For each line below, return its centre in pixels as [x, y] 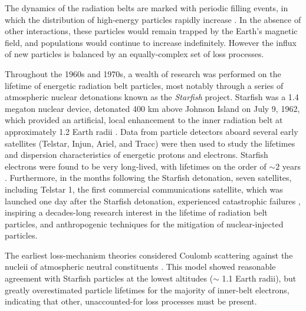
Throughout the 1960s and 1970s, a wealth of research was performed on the [143, 73]
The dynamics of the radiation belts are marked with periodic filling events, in [147, 8]
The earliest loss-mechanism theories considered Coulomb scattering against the [149, 255]
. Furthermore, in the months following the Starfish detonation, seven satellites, [148, 178]
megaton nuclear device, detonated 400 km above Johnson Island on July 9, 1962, [152, 108]
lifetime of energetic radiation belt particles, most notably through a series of [144, 85]
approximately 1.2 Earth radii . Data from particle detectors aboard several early [152, 131]
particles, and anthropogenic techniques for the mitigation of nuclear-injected [144, 224]
